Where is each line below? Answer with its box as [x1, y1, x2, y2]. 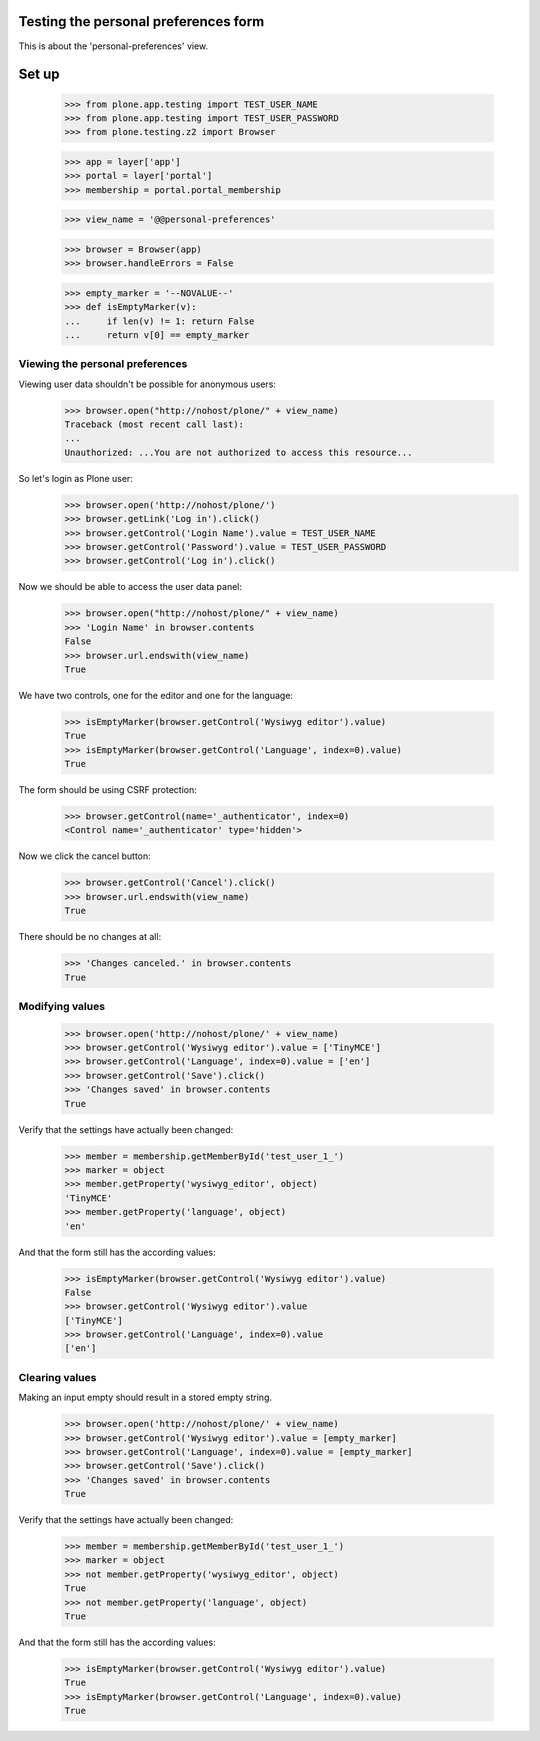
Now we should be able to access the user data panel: [18, 581, 243, 593]
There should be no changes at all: [18, 931, 162, 943]
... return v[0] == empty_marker [64, 329, 250, 340]
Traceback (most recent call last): [64, 419, 245, 430]
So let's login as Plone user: [18, 472, 134, 484]
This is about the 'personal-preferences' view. [18, 40, 209, 52]
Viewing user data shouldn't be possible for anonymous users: [18, 378, 277, 390]
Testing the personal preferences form [18, 13, 265, 30]
